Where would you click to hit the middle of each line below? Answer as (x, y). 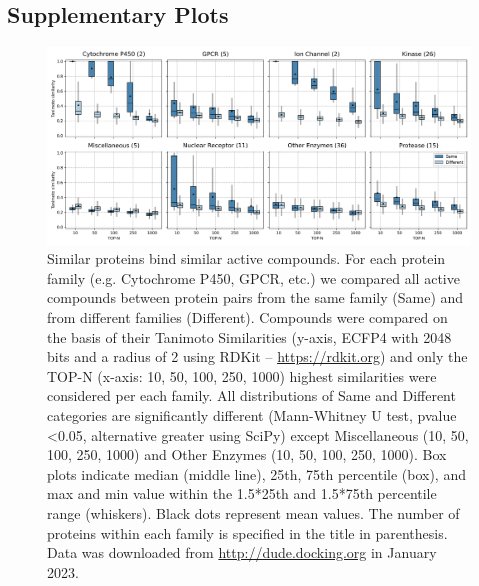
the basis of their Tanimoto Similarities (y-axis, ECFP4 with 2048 (249, 336)
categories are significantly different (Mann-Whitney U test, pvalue (252, 415)
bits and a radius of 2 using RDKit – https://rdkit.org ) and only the (257, 356)
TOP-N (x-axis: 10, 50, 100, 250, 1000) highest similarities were (242, 375)
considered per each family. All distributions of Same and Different (251, 395)
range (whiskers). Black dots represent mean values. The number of (253, 513)
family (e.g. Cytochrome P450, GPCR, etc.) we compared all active (253, 277)
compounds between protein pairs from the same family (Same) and (255, 297)
